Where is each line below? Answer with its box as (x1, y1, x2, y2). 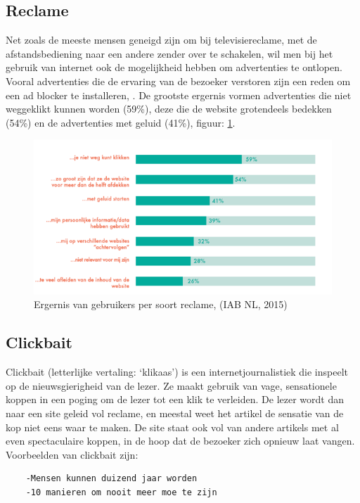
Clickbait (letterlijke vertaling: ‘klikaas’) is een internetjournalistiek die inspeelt (6, 364, 349, 379)
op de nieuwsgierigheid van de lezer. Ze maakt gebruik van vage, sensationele (6, 378, 337, 393)
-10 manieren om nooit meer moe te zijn (25, 487, 217, 497)
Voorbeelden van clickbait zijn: (6, 447, 139, 461)
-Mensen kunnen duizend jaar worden (25, 473, 198, 484)
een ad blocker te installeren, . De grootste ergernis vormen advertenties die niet (6, 87, 352, 102)
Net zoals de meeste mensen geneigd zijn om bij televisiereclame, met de (6, 32, 317, 47)
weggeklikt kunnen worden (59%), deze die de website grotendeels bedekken (6, 101, 332, 116)
